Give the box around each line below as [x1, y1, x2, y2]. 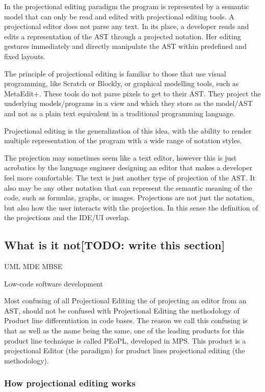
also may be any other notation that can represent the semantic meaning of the [4, 182, 252, 193]
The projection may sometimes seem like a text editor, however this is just [4, 152, 237, 163]
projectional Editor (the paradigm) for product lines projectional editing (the [4, 345, 245, 356]
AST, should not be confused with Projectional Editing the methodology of [4, 305, 240, 316]
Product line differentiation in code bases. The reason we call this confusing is [4, 315, 248, 326]
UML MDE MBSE [4, 261, 63, 272]
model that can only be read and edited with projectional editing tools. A [4, 11, 234, 21]
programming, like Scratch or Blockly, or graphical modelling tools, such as [4, 78, 239, 89]
